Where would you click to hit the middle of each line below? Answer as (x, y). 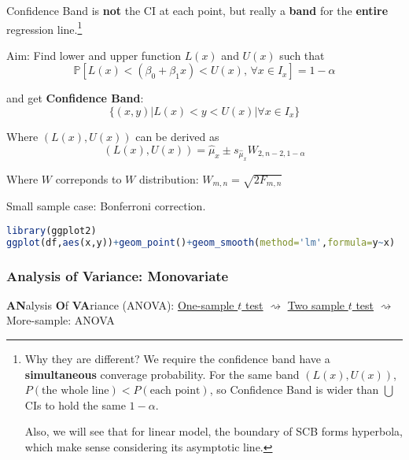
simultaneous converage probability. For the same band (162, 374)
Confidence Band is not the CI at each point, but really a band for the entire (197, 10)
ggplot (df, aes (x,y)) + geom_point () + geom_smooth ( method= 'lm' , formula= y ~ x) (201, 242)
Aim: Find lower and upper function (94, 55)
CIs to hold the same (75, 404)
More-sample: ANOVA (61, 320)
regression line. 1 (44, 28)
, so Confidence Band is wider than (294, 390)
